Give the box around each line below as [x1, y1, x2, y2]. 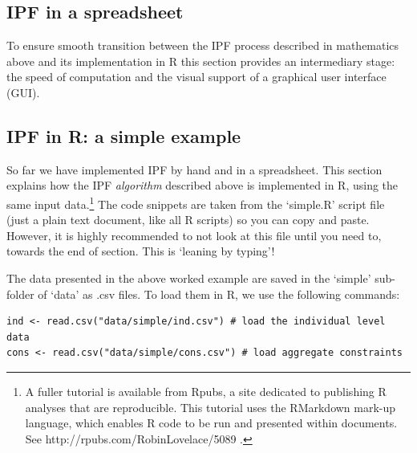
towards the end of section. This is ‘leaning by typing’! [6, 243, 275, 259]
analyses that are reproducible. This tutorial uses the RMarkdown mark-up [25, 398, 396, 415]
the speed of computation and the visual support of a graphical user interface [6, 68, 387, 85]
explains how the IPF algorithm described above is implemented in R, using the [6, 177, 399, 194]
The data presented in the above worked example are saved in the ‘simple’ [6, 270, 371, 286]
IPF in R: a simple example [6, 123, 241, 148]
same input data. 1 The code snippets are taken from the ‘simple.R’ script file [6, 193, 385, 212]
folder [6, 285, 34, 302]
